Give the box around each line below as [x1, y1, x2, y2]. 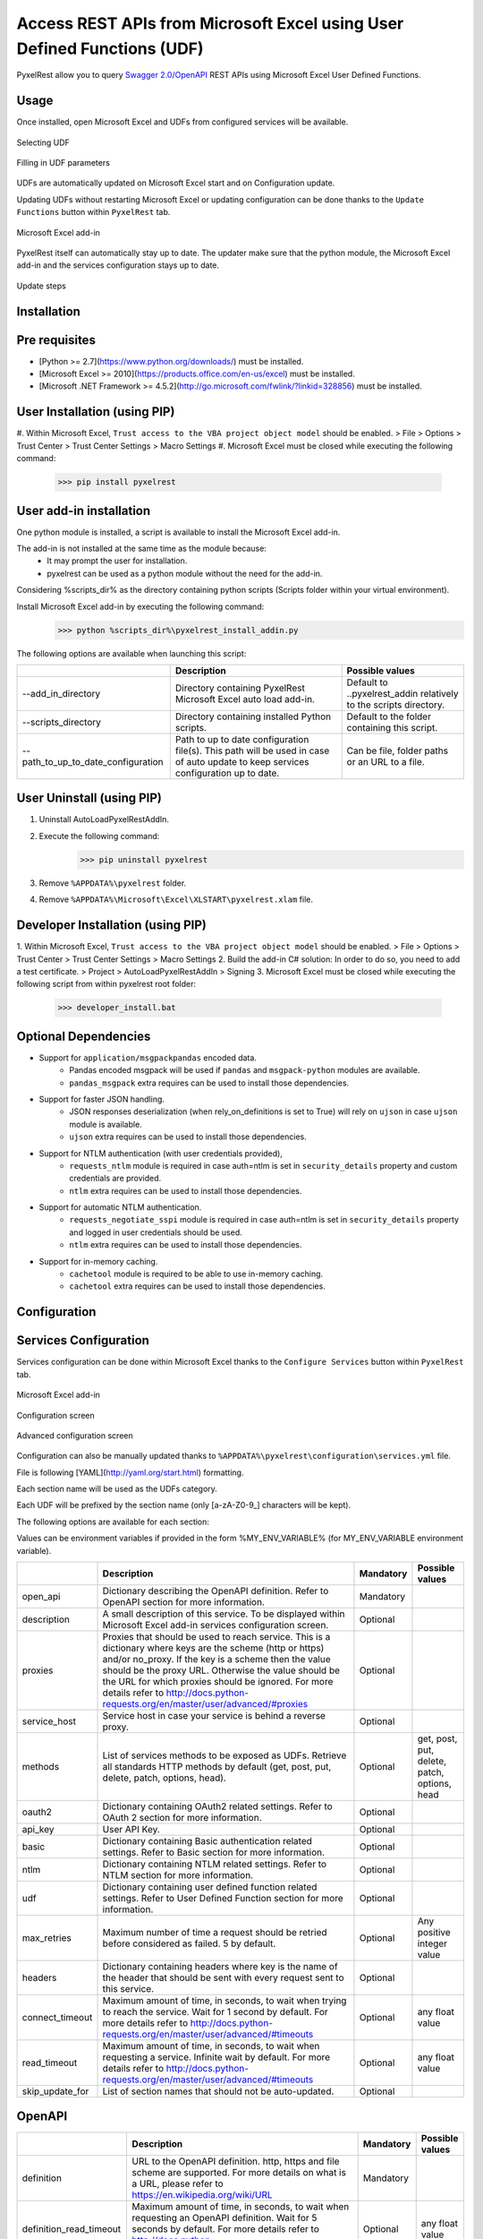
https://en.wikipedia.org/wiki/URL [131, 2188, 273, 2200]
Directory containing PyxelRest [174, 682, 306, 694]
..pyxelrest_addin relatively [346, 687, 460, 699]
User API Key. [102, 1823, 160, 1836]
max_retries [21, 1932, 72, 1944]
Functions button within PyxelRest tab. [16, 207, 171, 218]
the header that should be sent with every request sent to [102, 1971, 344, 1984]
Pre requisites [16, 332, 96, 347]
